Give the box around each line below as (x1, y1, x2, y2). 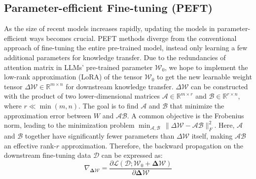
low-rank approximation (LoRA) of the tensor (4, 72, 143, 82)
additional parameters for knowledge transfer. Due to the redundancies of (4, 52, 226, 62)
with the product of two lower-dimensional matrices (4, 91, 160, 101)
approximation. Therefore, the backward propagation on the (61, 140, 243, 150)
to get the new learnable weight (157, 72, 252, 82)
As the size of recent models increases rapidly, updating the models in (4, 23, 215, 34)
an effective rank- (4, 140, 56, 150)
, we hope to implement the (165, 62, 248, 72)
